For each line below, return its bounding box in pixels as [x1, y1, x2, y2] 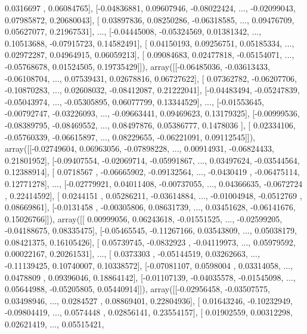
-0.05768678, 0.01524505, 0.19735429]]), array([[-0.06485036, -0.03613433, [5, 60, 270, 72]
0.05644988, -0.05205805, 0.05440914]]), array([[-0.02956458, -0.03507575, [5, 283, 270, 295]
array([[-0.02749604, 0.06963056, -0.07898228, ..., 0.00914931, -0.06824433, [5, 142, 274, 155]
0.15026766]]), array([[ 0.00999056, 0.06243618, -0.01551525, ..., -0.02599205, [5, 212, 283, 225]
